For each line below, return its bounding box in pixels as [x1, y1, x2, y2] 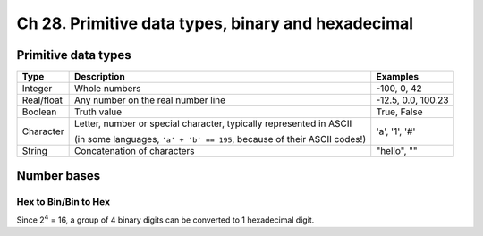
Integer [21, 82, 53, 95]
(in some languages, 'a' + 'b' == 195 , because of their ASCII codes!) [73, 133, 367, 146]
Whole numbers [73, 82, 141, 95]
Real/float [21, 94, 63, 106]
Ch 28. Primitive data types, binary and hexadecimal [16, 13, 414, 33]
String [21, 145, 48, 157]
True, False [376, 105, 423, 118]
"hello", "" [376, 145, 418, 157]
